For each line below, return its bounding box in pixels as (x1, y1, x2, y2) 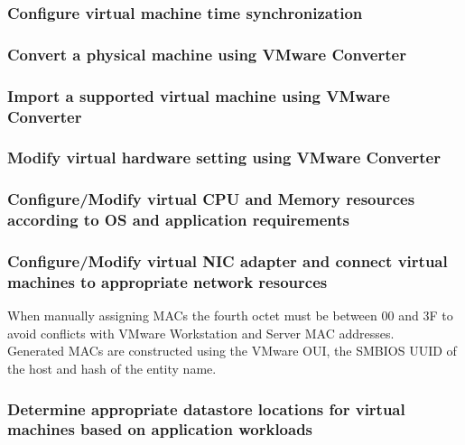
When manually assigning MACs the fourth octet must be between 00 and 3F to (7, 306, 453, 325)
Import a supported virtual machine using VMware (7, 84, 390, 107)
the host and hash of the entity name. (7, 358, 217, 377)
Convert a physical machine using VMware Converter (7, 42, 406, 65)
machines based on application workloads (7, 418, 313, 440)
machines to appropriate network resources (7, 270, 328, 292)
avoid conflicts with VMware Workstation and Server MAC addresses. (7, 323, 395, 342)
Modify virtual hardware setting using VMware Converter (7, 146, 441, 169)
